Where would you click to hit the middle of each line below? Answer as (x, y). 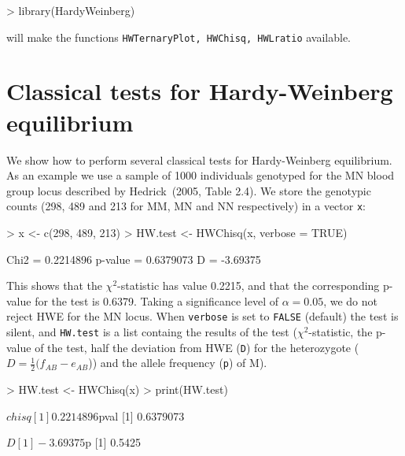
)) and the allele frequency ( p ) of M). (178, 363)
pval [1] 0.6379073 (142, 415)
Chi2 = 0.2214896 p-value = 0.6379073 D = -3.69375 (134, 259)
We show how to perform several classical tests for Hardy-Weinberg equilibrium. (199, 159)
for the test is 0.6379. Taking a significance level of (156, 300)
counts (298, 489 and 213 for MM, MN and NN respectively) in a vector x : (186, 206)
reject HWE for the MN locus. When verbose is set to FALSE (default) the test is (202, 316)
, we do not (350, 300)
